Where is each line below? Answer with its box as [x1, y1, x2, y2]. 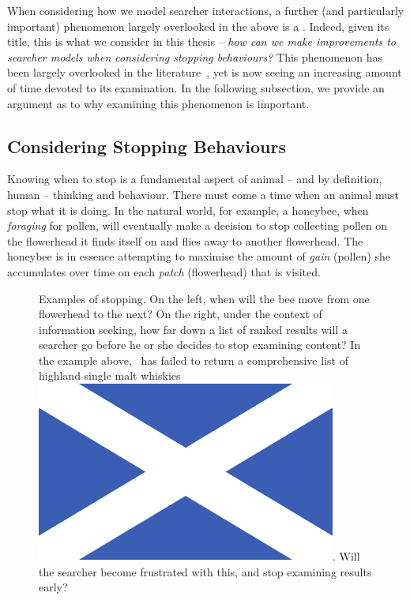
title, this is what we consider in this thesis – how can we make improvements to [7, 33, 397, 50]
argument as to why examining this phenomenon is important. [7, 95, 310, 111]
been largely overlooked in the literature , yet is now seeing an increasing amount [7, 64, 402, 81]
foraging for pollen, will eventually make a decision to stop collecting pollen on [7, 217, 388, 234]
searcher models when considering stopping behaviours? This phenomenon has [7, 48, 382, 65]
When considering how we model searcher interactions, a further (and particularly [7, 2, 404, 18]
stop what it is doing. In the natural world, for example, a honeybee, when [7, 201, 369, 218]
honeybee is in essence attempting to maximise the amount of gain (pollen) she [7, 248, 391, 264]
